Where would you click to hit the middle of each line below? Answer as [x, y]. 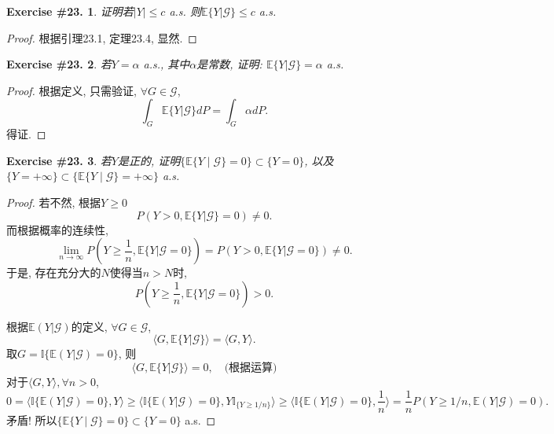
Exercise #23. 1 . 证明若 [70, 11]
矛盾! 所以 [32, 419]
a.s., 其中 [167, 64]
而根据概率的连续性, [57, 229]
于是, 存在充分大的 [54, 272]
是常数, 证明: [229, 64]
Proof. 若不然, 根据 [54, 202]
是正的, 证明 [149, 160]
